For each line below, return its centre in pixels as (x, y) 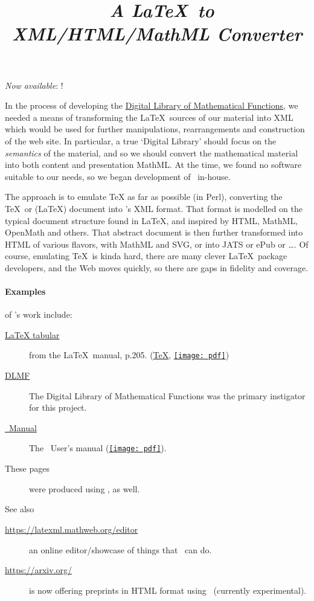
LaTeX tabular (32, 334)
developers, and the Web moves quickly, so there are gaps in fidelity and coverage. (157, 267)
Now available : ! (34, 85)
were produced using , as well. (85, 488)
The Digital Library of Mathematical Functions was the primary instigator (167, 395)
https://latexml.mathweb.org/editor (72, 529)
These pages (27, 468)
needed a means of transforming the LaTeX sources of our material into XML (149, 117)
